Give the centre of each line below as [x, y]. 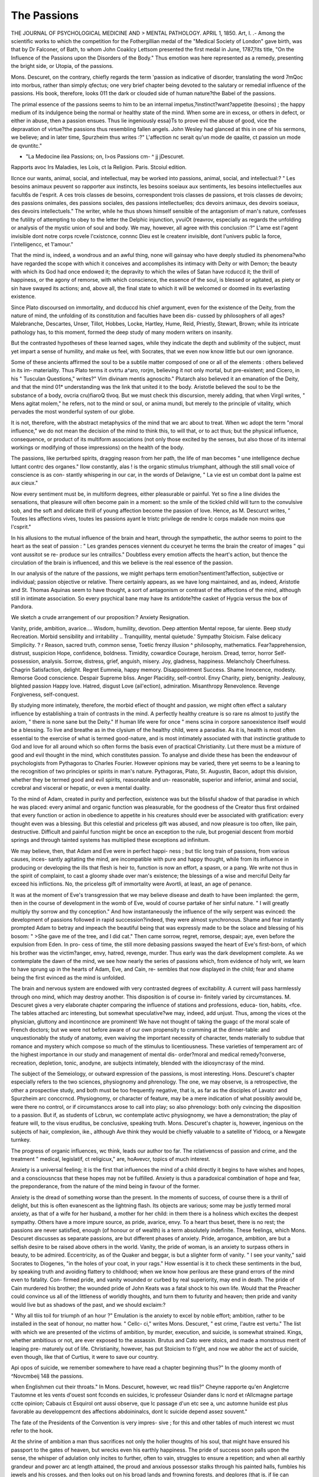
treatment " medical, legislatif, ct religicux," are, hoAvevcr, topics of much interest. [111, 1159]
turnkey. [21, 1140]
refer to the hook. [32, 1431]
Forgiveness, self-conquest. [45, 694]
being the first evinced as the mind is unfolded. [68, 977]
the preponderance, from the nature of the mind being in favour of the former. [105, 1186]
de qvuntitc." [27, 145]
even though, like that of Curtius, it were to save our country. [85, 1356]
